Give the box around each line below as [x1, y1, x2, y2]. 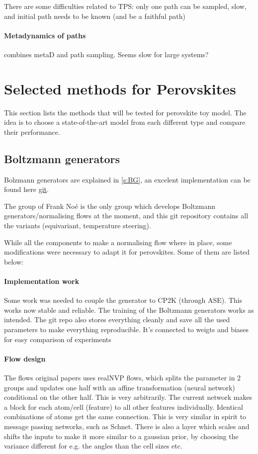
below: [4, 256, 23, 267]
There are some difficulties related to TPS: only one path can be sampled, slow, [4, 1, 247, 11]
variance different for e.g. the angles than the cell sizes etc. [4, 441, 182, 451]
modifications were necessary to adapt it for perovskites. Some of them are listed [4, 247, 250, 257]
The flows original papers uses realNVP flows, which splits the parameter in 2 [4, 372, 241, 382]
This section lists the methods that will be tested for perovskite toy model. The [4, 107, 247, 117]
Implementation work [4, 276, 80, 286]
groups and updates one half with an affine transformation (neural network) [4, 382, 235, 392]
